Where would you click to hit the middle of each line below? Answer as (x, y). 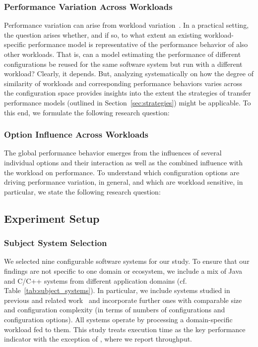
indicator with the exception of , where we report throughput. (98, 339)
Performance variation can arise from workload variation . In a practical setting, (127, 25)
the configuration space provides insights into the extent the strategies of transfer (128, 93)
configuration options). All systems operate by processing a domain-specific (118, 319)
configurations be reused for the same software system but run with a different (123, 64)
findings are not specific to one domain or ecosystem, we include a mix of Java (123, 271)
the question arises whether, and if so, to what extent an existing (103, 34)
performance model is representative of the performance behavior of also (138, 44)
